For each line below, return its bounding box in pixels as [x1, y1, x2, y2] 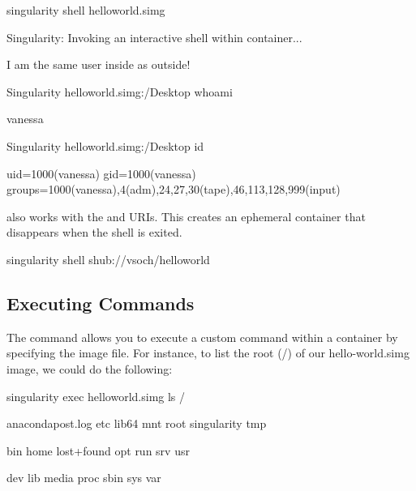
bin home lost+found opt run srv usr [6, 442, 190, 459]
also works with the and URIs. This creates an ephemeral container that [6, 207, 366, 224]
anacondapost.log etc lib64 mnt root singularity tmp [6, 415, 267, 432]
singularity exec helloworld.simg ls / [6, 387, 186, 404]
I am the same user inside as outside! [6, 56, 191, 73]
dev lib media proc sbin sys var [6, 469, 161, 486]
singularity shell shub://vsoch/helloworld [6, 250, 210, 267]
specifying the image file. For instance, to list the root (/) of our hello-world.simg [6, 344, 410, 361]
